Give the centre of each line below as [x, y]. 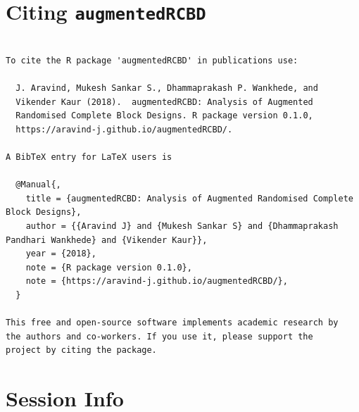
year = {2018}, [61, 254]
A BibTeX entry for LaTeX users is [89, 157]
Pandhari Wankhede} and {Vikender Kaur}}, [107, 240]
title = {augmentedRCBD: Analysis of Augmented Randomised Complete [189, 198]
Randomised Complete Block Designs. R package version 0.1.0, [164, 116]
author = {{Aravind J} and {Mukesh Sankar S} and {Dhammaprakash [182, 226]
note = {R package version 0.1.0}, [109, 267]
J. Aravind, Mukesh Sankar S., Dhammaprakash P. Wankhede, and [167, 88]
